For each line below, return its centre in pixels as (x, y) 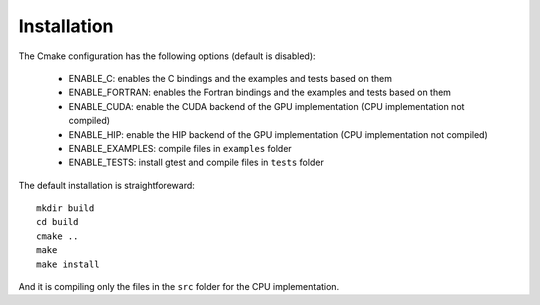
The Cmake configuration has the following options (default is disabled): (167, 56)
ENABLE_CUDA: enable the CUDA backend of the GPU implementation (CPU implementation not (266, 106)
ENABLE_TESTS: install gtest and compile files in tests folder (196, 162)
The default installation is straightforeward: (106, 185)
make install (68, 264)
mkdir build (65, 208)
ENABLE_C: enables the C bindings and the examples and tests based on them (230, 78)
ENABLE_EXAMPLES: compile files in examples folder (180, 148)
